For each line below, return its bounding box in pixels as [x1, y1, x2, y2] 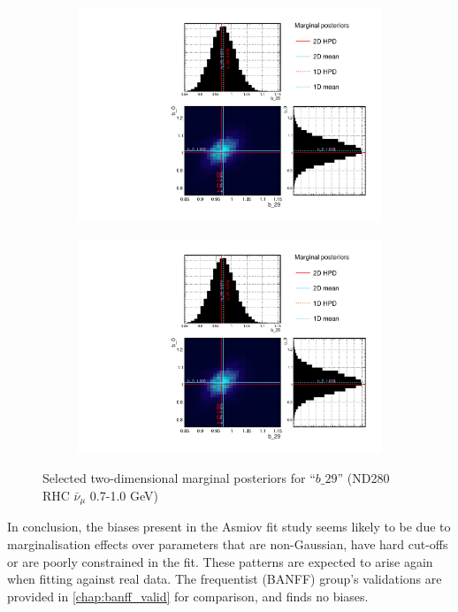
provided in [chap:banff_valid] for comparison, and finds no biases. [7, 586, 369, 605]
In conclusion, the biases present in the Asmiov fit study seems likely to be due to [7, 517, 451, 536]
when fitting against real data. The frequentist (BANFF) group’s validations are [7, 570, 442, 588]
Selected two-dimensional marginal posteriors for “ [42, 469, 316, 487]
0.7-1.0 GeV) [89, 486, 158, 504]
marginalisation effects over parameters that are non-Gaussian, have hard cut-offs [7, 535, 448, 554]
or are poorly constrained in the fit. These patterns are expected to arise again [7, 552, 433, 570]
